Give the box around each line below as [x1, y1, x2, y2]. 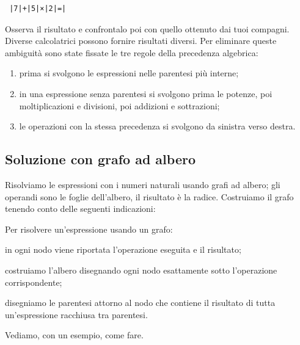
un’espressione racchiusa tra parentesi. [5, 308, 148, 321]
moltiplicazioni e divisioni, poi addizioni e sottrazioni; [19, 99, 220, 112]
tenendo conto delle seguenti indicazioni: [5, 202, 156, 215]
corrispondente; [5, 275, 62, 288]
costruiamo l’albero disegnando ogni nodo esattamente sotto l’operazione [5, 263, 277, 276]
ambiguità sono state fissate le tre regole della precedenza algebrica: [5, 46, 258, 59]
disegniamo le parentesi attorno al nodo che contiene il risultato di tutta [5, 296, 276, 309]
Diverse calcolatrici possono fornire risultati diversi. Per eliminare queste [5, 34, 277, 47]
